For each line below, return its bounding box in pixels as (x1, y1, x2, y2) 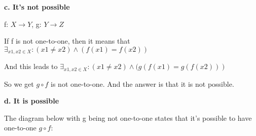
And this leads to (4, 61, 58, 72)
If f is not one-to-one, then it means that (4, 36, 130, 46)
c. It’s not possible (4, 2, 70, 12)
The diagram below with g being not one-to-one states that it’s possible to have (4, 112, 252, 123)
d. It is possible (4, 95, 59, 106)
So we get (4, 78, 34, 89)
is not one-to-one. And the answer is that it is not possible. (51, 78, 234, 89)
